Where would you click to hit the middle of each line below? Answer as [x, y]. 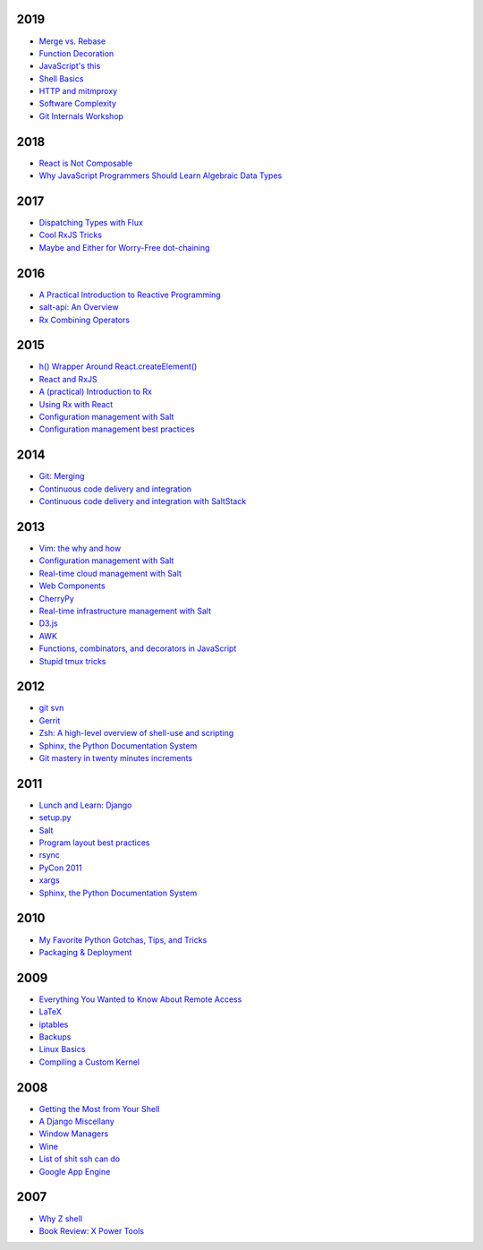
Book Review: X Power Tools [92, 1230]
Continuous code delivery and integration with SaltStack [143, 501]
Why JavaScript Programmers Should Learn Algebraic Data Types [161, 176]
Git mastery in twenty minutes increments [115, 758]
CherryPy [57, 598]
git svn [51, 708]
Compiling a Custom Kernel [89, 1062]
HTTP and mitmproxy [78, 91]
